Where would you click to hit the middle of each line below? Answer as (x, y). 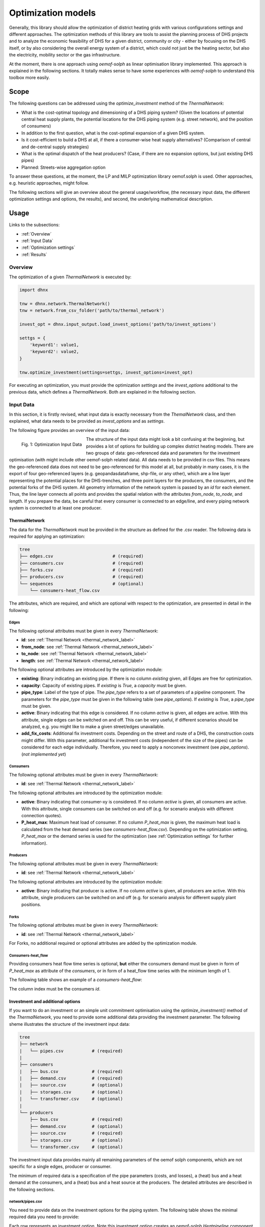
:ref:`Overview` (37, 234)
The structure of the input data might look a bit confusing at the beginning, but (165, 439)
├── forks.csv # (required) (82, 570)
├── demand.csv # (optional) (76, 1126)
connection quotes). (42, 815)
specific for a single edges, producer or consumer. (60, 1167)
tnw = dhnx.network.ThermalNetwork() (65, 304)
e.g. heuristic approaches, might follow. (49, 183)
